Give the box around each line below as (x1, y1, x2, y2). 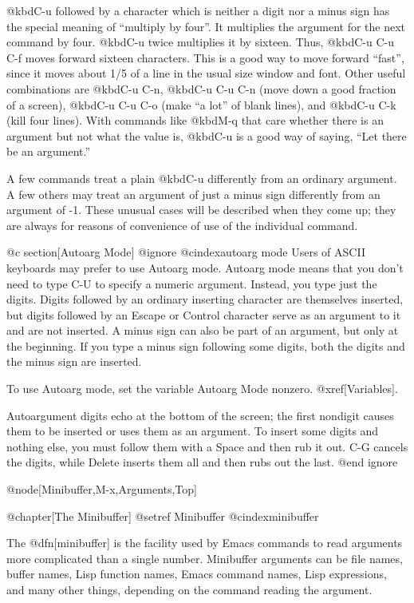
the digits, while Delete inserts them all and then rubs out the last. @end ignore (6, 454, 398, 470)
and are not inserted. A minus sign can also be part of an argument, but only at (6, 322, 399, 339)
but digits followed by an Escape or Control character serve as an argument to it (6, 306, 401, 323)
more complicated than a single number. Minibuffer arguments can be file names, (6, 549, 403, 566)
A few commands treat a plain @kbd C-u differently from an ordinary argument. (6, 169, 397, 186)
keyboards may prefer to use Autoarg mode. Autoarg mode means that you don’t (6, 259, 404, 276)
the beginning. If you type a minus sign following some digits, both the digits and (6, 337, 405, 354)
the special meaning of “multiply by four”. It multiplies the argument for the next (6, 18, 406, 34)
